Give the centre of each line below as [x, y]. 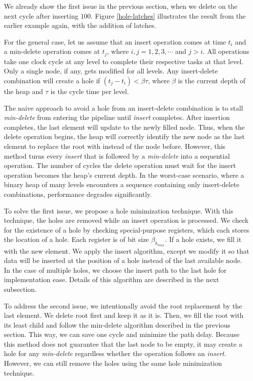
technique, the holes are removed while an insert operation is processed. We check [126, 220]
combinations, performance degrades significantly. [78, 194]
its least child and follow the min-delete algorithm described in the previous [117, 324]
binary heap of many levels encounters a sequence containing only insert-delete [122, 184]
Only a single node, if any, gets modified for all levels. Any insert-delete [111, 71]
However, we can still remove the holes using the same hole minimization [113, 363]
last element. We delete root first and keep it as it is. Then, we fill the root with [124, 315]
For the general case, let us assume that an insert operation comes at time [115, 41]
